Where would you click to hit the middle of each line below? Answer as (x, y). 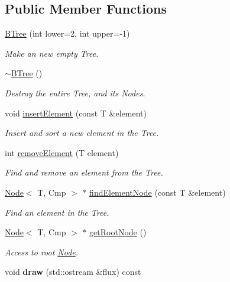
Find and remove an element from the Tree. (84, 172)
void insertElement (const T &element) (76, 113)
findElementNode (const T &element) (158, 192)
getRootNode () (118, 232)
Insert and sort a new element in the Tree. (82, 133)
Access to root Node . (42, 252)
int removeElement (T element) (62, 152)
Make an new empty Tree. (52, 53)
